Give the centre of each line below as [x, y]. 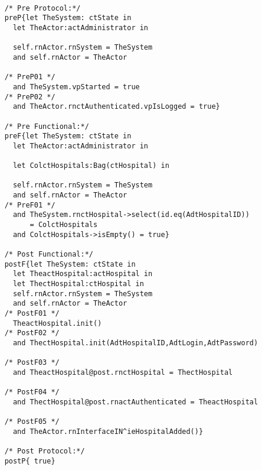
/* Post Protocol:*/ [45, 451]
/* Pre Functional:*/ [47, 126]
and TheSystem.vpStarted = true [76, 87]
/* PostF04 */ [32, 392]
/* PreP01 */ [30, 77]
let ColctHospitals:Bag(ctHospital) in [91, 166]
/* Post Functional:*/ [49, 255]
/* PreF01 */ [30, 205]
